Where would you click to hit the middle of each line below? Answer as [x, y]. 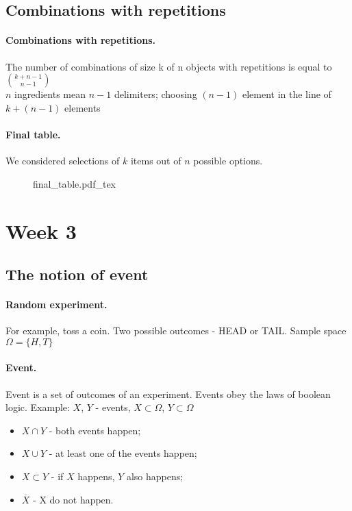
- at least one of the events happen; [123, 453]
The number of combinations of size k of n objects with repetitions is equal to [169, 66]
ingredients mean [50, 94]
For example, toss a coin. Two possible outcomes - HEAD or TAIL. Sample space [176, 331]
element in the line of [287, 94]
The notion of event [77, 274]
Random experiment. [56, 304]
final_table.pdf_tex [74, 183]
